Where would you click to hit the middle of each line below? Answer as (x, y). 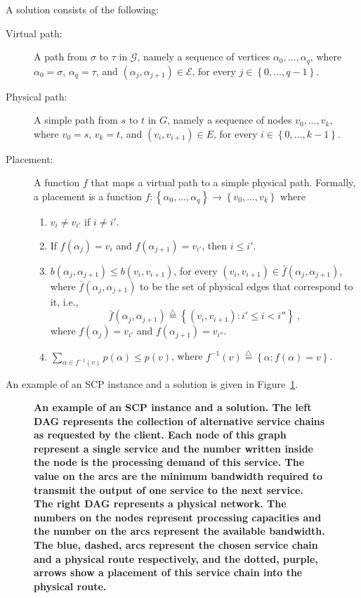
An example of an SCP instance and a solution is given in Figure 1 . (152, 383)
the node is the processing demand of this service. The (169, 462)
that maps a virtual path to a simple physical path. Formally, (223, 182)
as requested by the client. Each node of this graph (160, 435)
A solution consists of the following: (83, 9)
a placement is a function (88, 196)
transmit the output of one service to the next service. (169, 489)
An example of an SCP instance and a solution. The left (173, 407)
